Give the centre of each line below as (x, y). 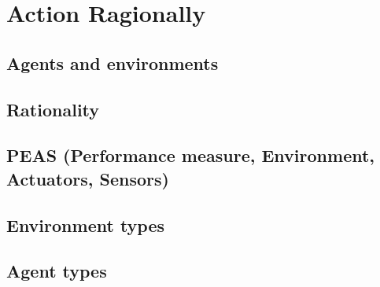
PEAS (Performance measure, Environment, (191, 155)
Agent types (57, 271)
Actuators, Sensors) (88, 178)
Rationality (53, 109)
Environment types (86, 224)
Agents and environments (113, 63)
